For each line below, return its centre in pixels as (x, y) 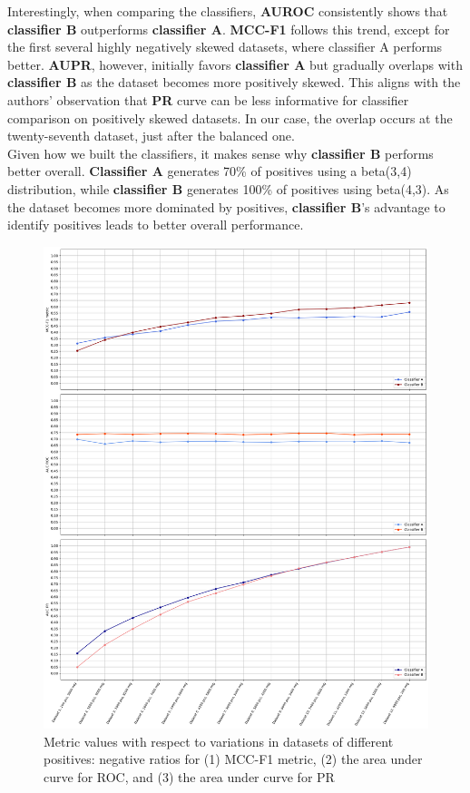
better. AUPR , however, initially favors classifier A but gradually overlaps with (235, 64)
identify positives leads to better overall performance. (156, 225)
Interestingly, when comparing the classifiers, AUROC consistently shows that (228, 11)
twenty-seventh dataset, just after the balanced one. (151, 136)
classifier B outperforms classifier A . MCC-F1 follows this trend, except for (229, 29)
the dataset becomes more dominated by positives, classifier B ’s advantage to (226, 206)
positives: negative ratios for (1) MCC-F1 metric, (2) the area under (233, 759)
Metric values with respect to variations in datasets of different (219, 741)
